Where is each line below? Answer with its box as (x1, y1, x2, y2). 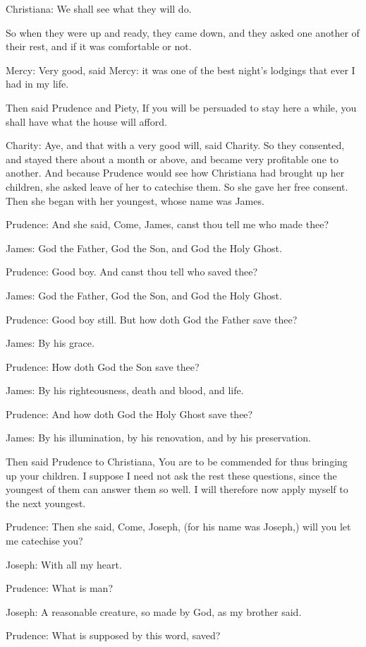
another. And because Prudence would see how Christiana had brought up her (6, 165, 345, 180)
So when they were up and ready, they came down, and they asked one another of (6, 25, 360, 40)
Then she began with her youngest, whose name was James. (6, 193, 264, 208)
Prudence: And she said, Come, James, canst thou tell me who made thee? (6, 217, 329, 232)
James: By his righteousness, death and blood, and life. (6, 383, 244, 398)
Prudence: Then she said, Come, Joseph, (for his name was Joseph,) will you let (6, 519, 351, 534)
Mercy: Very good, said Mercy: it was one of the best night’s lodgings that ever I (6, 62, 355, 77)
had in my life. (6, 76, 69, 91)
